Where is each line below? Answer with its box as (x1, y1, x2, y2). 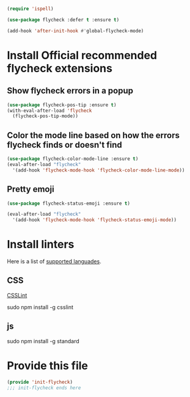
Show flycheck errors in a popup (7, 86, 134, 96)
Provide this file (7, 359, 88, 373)
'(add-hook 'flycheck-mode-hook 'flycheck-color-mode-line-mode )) (12, 167, 185, 173)
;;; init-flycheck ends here (7, 385, 81, 391)
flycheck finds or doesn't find (7, 139, 122, 150)
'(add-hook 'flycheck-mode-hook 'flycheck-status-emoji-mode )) (12, 217, 177, 223)
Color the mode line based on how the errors (7, 130, 180, 140)
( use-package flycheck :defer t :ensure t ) (7, 16, 120, 23)
